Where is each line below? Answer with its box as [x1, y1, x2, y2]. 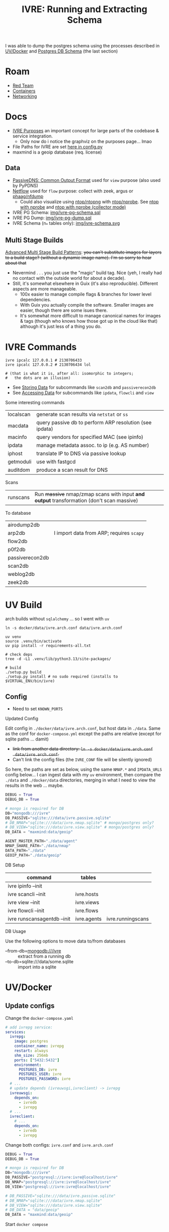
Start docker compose [5, 1221, 48, 1227]
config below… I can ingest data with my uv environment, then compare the [5, 772, 161, 778]
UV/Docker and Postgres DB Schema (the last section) [5, 48, 118, 54]
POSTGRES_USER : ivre [18, 1072, 62, 1077]
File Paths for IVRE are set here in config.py [12, 144, 103, 150]
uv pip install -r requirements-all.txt [5, 643, 92, 649]
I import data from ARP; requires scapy [53, 529, 144, 536]
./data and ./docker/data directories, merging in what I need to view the [5, 777, 156, 783]
